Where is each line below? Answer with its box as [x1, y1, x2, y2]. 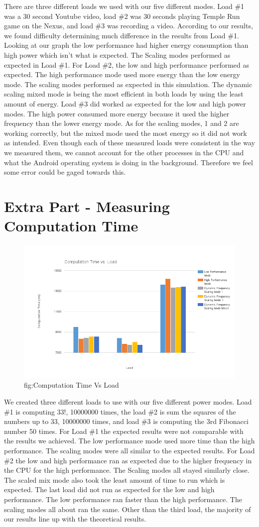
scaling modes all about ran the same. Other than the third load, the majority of [4, 504, 251, 514]
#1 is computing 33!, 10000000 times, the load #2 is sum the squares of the [4, 406, 236, 417]
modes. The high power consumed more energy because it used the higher [4, 108, 230, 118]
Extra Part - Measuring [4, 196, 170, 216]
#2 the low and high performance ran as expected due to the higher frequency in [4, 455, 252, 465]
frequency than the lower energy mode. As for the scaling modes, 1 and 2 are [4, 118, 239, 128]
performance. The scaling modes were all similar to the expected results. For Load [4, 445, 255, 455]
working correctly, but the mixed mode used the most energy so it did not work [4, 127, 247, 138]
